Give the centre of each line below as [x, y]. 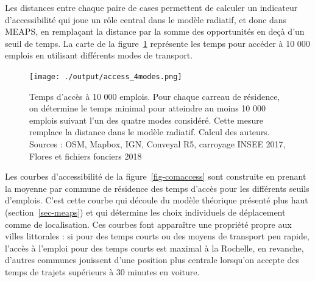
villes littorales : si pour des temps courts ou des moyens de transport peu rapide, [157, 236]
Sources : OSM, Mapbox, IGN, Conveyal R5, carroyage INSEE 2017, [157, 144]
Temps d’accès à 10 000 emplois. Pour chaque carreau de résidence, [155, 96]
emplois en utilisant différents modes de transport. [99, 55]
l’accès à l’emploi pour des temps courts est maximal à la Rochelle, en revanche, [154, 248]
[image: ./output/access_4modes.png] [106, 76]
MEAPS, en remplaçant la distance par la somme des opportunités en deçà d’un [155, 31]
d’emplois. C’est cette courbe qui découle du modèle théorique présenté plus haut [157, 200]
